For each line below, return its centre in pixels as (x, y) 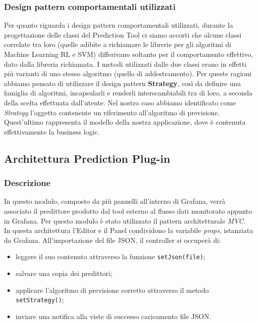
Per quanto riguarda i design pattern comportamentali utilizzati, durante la (119, 25)
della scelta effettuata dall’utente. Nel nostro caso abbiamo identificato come (120, 102)
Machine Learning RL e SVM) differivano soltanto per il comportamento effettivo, (128, 54)
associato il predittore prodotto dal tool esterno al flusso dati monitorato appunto (128, 210)
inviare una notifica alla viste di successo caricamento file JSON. (113, 316)
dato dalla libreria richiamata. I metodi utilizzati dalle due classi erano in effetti (125, 64)
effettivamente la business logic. (52, 131)
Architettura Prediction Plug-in (87, 158)
